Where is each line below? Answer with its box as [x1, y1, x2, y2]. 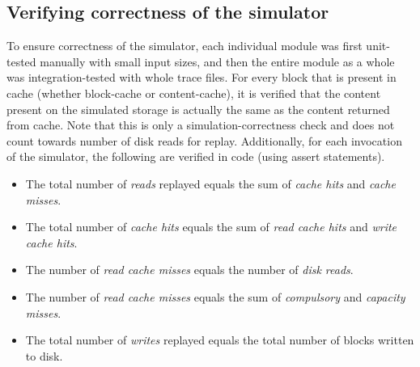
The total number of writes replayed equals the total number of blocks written [25, 331, 414, 348]
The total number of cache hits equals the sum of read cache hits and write [25, 218, 397, 235]
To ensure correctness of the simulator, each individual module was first [6, 37, 363, 54]
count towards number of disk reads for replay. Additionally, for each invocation [6, 132, 402, 149]
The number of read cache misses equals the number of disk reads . [25, 261, 354, 278]
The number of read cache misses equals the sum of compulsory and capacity [25, 288, 405, 305]
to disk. [25, 347, 63, 364]
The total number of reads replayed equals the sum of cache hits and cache [25, 175, 396, 192]
